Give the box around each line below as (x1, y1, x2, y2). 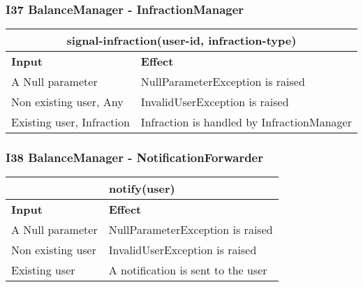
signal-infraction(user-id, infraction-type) (66, 32, 297, 49)
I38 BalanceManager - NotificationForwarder (6, 149, 263, 166)
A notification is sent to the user (108, 262, 267, 279)
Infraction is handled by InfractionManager (140, 114, 352, 131)
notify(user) (108, 180, 175, 197)
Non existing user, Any (11, 94, 124, 110)
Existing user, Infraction (11, 114, 130, 131)
